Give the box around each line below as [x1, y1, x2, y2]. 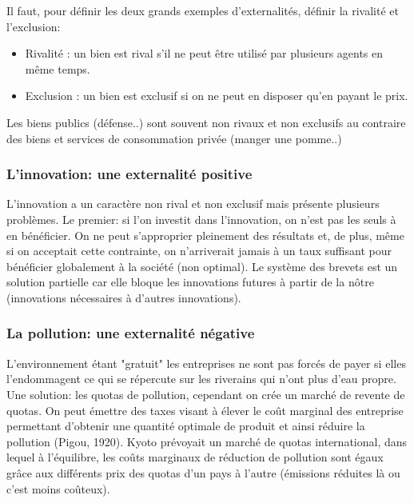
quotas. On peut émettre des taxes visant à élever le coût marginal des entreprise [6, 401, 404, 418]
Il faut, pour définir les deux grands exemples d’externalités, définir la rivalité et [6, 2, 399, 18]
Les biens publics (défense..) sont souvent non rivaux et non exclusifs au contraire [6, 114, 406, 130]
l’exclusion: [6, 18, 61, 34]
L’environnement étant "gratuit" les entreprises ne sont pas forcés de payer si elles [6, 354, 406, 371]
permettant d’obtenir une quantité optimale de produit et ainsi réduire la [6, 417, 365, 434]
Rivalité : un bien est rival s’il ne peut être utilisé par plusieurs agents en [25, 45, 384, 62]
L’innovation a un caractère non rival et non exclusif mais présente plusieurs [6, 195, 380, 212]
